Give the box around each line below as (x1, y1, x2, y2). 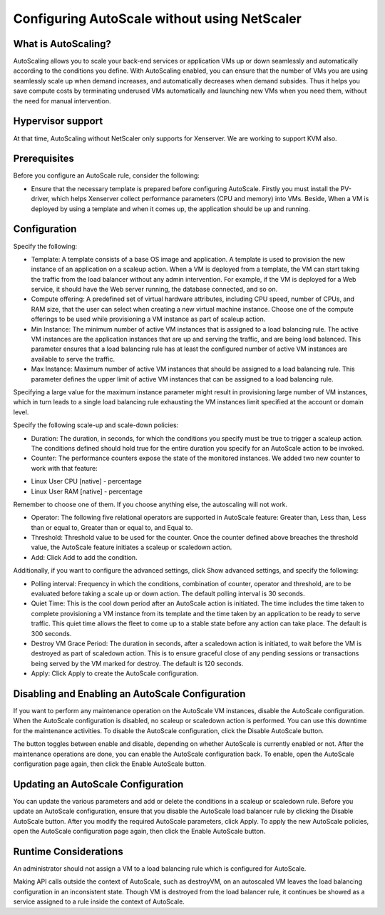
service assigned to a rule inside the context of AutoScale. (13, 897, 185, 906)
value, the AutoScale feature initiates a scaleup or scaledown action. (31, 543, 232, 552)
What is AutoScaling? (13, 38, 112, 50)
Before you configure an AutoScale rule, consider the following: (13, 171, 200, 180)
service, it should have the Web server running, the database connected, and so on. (31, 285, 278, 294)
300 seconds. (31, 629, 72, 638)
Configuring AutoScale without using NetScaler (13, 11, 302, 26)
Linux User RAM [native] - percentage (31, 487, 143, 496)
